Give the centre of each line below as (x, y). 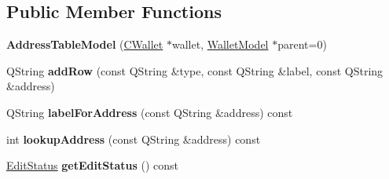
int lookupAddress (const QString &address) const (134, 139)
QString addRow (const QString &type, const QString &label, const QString (195, 70)
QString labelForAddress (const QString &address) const (150, 112)
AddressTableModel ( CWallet (85, 44)
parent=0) (302, 44)
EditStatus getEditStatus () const (93, 165)
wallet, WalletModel (220, 44)
